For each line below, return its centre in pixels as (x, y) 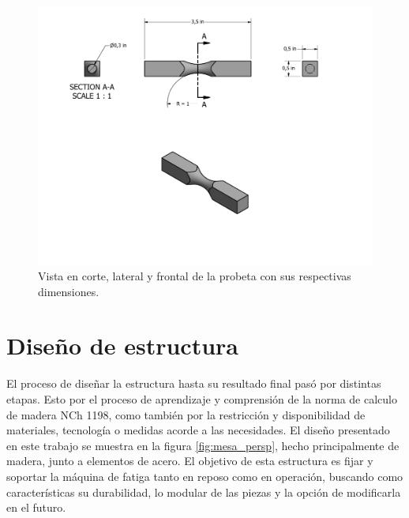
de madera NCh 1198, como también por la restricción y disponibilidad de (186, 414)
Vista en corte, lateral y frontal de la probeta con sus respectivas (195, 276)
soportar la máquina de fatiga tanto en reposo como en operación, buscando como (205, 476)
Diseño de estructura (122, 345)
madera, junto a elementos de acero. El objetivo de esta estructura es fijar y (190, 461)
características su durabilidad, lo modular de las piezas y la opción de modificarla (204, 492)
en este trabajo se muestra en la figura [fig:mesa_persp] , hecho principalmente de (203, 445)
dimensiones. (69, 291)
